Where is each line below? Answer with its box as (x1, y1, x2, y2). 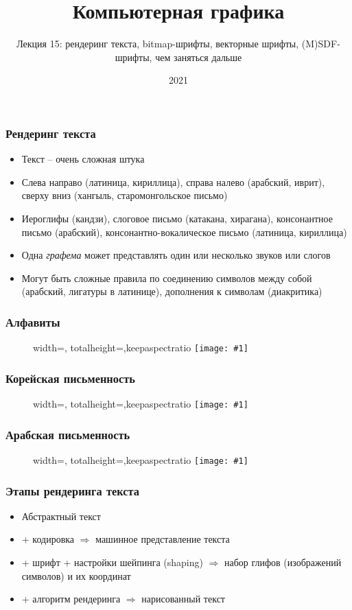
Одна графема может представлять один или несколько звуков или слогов (21, 248, 331, 262)
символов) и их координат (21, 568, 131, 583)
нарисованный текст (141, 591, 225, 606)
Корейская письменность (5, 369, 135, 386)
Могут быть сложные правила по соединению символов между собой (21, 270, 312, 285)
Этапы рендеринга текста (5, 482, 139, 499)
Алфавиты (5, 313, 60, 330)
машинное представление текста (95, 532, 230, 546)
